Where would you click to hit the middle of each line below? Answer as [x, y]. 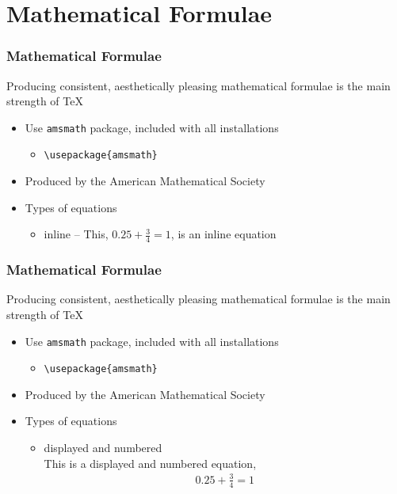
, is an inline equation [223, 234]
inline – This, [76, 234]
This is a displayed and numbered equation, [150, 463]
